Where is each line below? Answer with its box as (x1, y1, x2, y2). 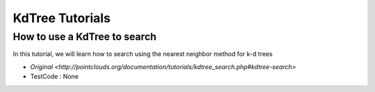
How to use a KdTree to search (12, 30, 157, 43)
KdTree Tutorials (12, 10, 111, 26)
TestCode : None (30, 73, 79, 81)
